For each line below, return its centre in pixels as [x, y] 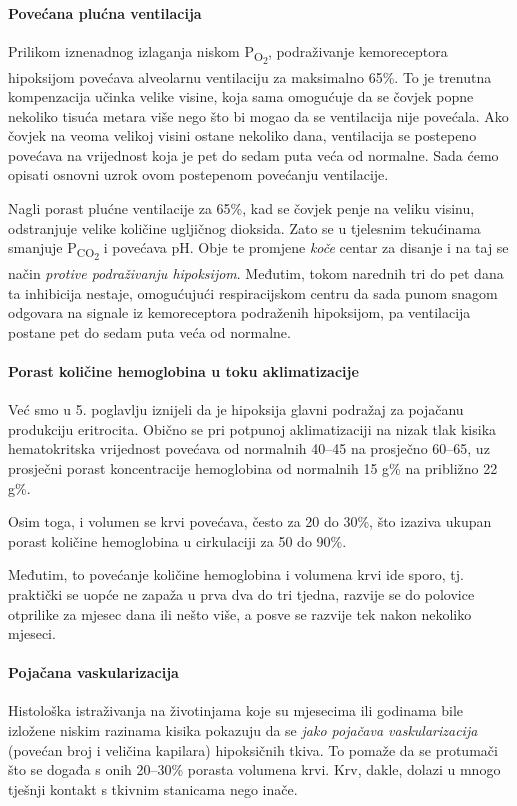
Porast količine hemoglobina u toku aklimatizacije [183, 370]
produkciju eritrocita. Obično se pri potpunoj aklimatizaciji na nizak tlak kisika [252, 428]
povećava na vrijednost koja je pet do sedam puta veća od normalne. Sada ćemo [253, 154]
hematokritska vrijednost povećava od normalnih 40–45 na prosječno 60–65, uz [249, 448]
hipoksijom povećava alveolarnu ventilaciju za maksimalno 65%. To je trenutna [250, 76]
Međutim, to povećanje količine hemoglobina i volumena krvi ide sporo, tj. [236, 574]
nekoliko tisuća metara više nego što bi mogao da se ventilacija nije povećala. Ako [258, 115]
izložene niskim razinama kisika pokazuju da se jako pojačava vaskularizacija [243, 730]
